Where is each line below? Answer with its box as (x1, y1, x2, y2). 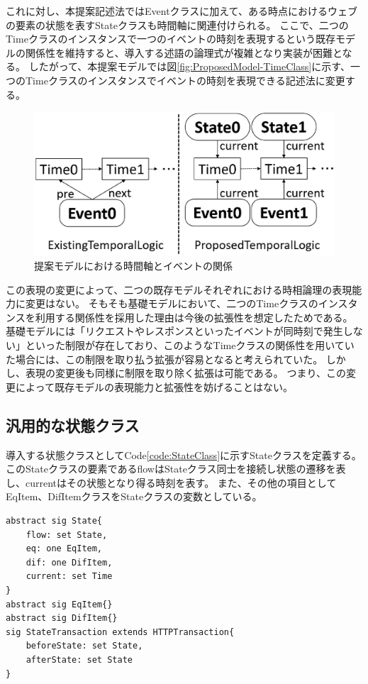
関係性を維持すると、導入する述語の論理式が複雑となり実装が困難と (25, 45, 342, 60)
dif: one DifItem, (26, 557, 113, 568)
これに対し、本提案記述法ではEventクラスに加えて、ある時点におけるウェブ (6, 4, 357, 18)
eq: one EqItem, (26, 544, 103, 554)
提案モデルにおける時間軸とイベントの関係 (34, 258, 233, 273)
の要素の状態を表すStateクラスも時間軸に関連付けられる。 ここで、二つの (6, 17, 349, 32)
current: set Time (26, 571, 113, 582)
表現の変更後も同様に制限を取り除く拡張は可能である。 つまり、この (25, 365, 346, 380)
